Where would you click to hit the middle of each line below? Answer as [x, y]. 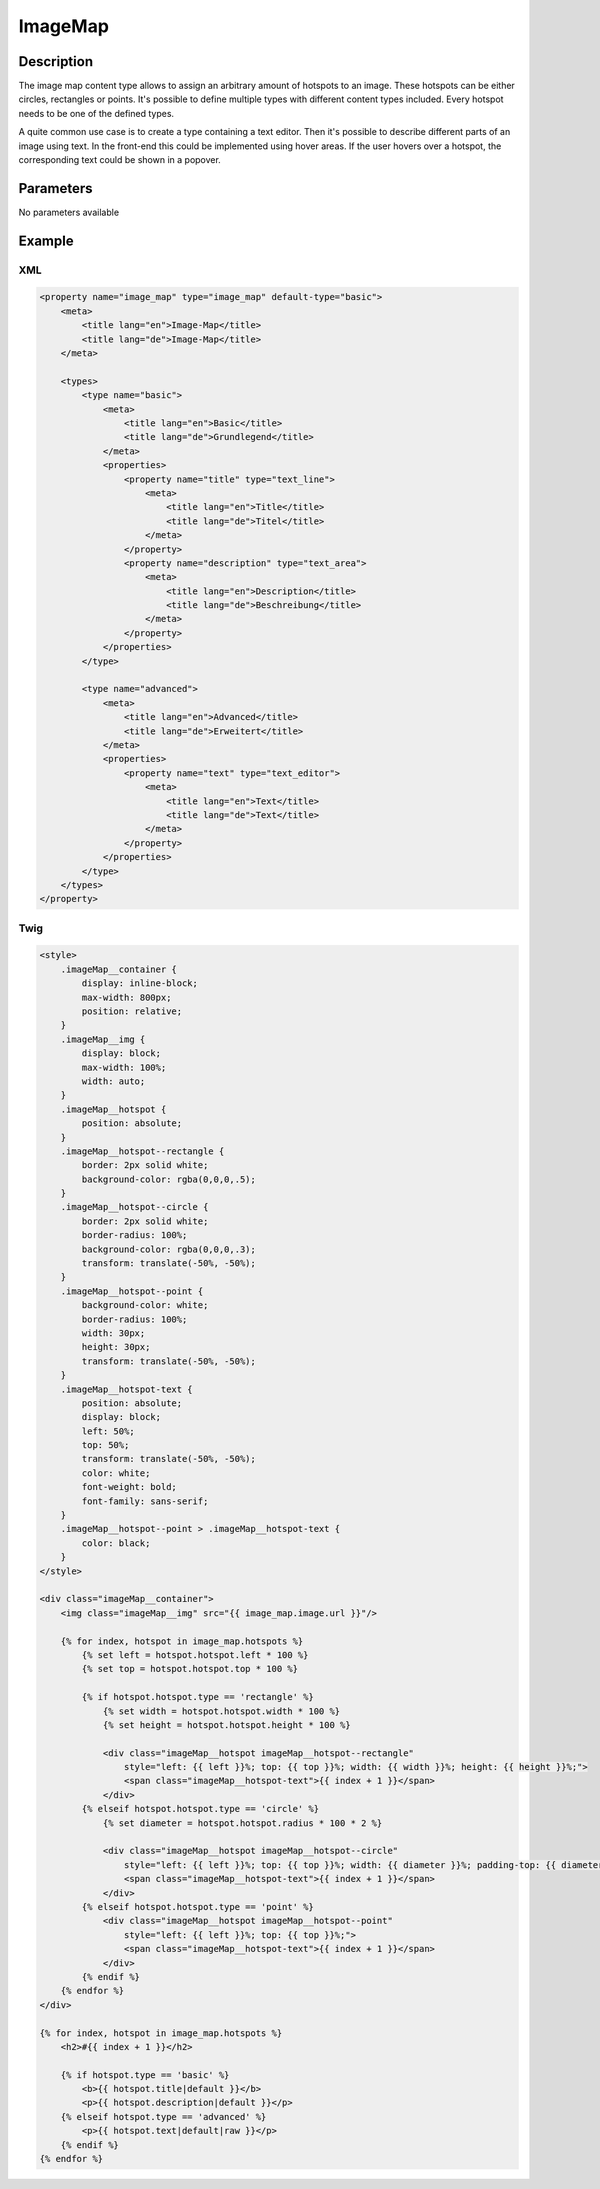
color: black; [116, 1543]
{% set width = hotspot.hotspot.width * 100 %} [221, 1711]
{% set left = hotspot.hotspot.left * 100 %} [195, 1654]
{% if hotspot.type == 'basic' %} [145, 2074]
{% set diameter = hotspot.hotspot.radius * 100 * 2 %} [242, 1823]
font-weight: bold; [129, 1487]
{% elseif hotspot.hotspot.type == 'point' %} [197, 1906]
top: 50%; [105, 1445]
